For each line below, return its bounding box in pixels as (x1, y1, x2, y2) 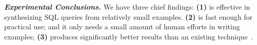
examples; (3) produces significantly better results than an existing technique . (4, 31, 253, 41)
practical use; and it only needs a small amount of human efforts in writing (4, 21, 240, 32)
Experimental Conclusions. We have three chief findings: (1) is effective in (4, 2, 250, 12)
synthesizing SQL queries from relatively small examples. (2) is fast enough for (4, 11, 253, 22)
